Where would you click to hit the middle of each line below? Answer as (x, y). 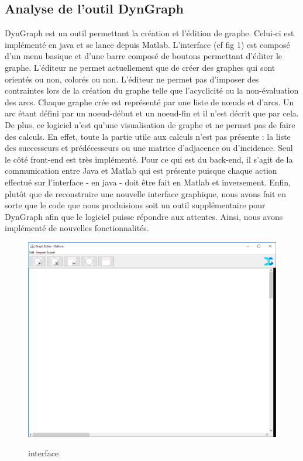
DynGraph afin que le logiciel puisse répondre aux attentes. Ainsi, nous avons (144, 216)
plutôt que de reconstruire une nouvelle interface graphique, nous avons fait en (146, 193)
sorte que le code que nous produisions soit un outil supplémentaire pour (135, 205)
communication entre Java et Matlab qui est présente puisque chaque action (141, 171)
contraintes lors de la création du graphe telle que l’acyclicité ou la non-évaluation (152, 90)
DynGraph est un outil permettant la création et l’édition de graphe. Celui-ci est (149, 33)
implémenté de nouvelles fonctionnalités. (77, 228)
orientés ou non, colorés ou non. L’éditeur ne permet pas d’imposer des (132, 79)
